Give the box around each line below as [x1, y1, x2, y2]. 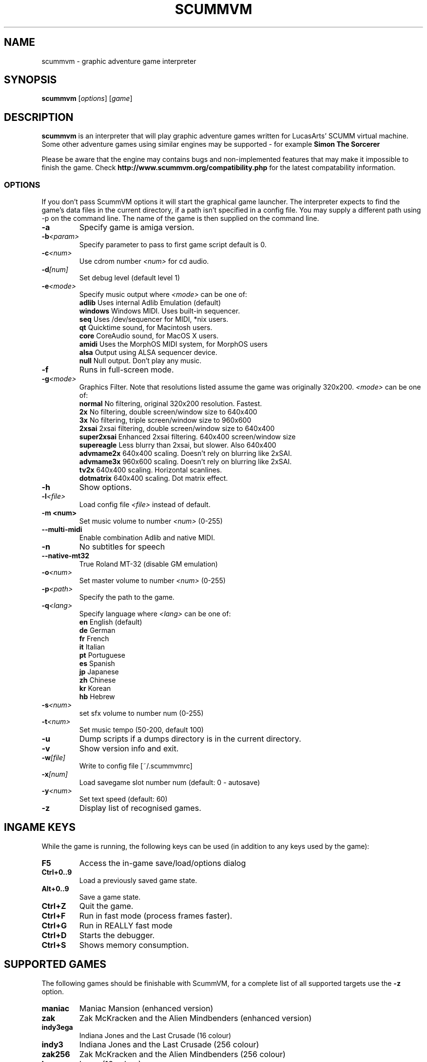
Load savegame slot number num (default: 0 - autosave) [79, 778, 260, 787]
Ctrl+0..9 [41, 867, 72, 876]
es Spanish [79, 659, 115, 668]
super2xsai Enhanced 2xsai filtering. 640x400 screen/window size [79, 433, 296, 441]
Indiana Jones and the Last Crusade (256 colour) [79, 1039, 259, 1049]
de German [79, 626, 116, 635]
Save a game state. [79, 892, 141, 901]
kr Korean [79, 684, 111, 693]
